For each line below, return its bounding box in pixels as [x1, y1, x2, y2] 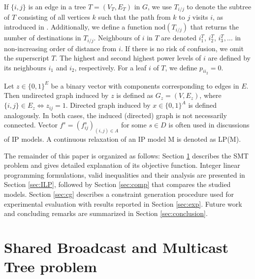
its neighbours [4, 62, 46, 72]
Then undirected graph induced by [4, 90, 109, 100]
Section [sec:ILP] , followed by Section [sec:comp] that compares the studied [4, 179, 231, 189]
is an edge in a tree [28, 1, 86, 11]
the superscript [4, 53, 49, 63]
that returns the [190, 22, 239, 32]
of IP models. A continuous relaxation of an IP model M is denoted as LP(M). [4, 133, 241, 144]
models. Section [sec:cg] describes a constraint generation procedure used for [4, 188, 234, 199]
